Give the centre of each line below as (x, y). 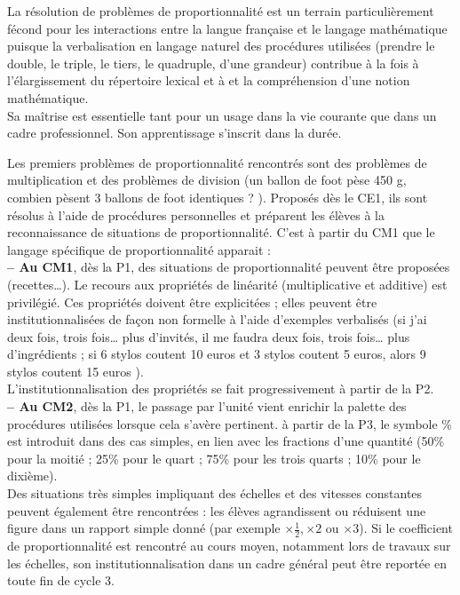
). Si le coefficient (406, 528)
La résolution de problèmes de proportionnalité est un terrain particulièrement (221, 11)
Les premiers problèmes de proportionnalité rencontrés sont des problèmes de (217, 162)
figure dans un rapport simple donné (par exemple (144, 528)
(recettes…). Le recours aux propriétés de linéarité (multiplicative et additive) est (227, 284)
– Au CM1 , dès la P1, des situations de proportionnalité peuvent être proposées (229, 267)
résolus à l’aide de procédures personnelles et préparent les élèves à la (196, 214)
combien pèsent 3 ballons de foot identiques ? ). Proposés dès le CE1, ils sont (218, 197)
